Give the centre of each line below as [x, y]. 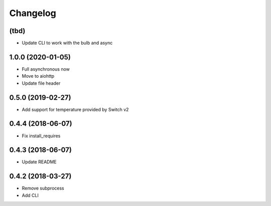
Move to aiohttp [38, 76]
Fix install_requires [41, 136]
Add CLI [30, 195]
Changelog [33, 13]
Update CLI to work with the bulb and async [67, 43]
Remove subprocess [43, 188]
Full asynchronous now [46, 69]
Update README [39, 162]
